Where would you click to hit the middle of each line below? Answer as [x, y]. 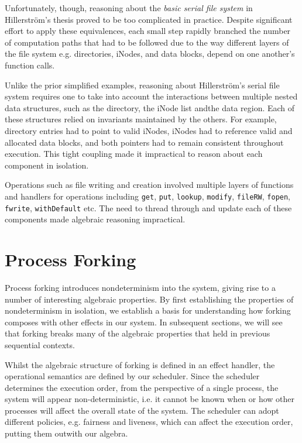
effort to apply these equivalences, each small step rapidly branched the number [148, 31]
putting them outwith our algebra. [66, 433]
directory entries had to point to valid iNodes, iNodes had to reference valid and [149, 130]
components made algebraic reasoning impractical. [95, 219]
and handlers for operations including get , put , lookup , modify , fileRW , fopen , [148, 196]
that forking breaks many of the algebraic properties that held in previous [138, 333]
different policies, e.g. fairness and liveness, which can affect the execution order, [149, 422]
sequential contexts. [40, 344]
